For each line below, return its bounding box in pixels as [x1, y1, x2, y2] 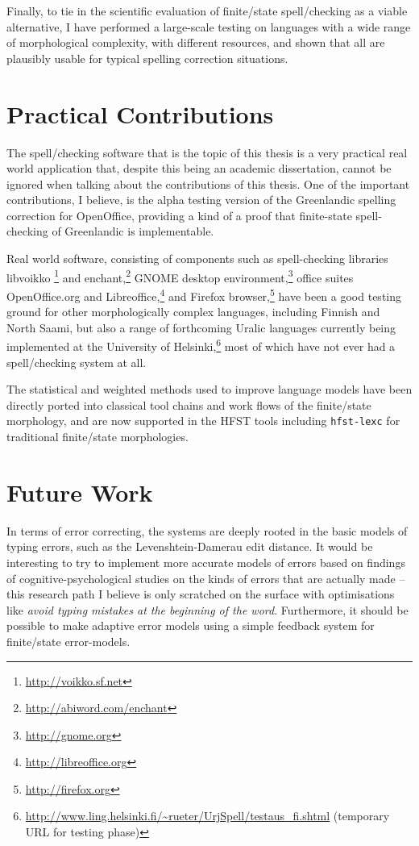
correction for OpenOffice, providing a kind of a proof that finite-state [6, 206, 352, 223]
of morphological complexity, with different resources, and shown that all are [6, 34, 385, 51]
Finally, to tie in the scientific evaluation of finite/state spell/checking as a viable [6, 2, 408, 19]
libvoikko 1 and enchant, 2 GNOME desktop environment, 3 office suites [6, 266, 354, 285]
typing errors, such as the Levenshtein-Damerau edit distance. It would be [6, 538, 373, 555]
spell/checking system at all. [6, 353, 147, 370]
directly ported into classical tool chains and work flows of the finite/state [6, 396, 371, 413]
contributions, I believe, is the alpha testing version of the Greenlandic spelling [6, 191, 396, 208]
